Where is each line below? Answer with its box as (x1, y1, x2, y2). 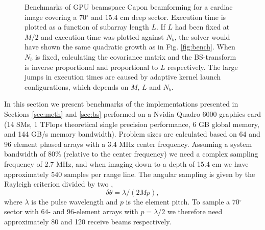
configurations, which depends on (25, 81, 129, 92)
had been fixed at (175, 21, 230, 32)
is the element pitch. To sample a (126, 196, 230, 207)
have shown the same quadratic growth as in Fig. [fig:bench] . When (25, 41, 235, 52)
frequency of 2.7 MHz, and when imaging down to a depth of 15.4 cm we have (4, 158, 249, 169)
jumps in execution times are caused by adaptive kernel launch (25, 71, 221, 82)
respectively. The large (167, 61, 238, 72)
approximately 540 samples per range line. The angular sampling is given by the (4, 168, 255, 179)
